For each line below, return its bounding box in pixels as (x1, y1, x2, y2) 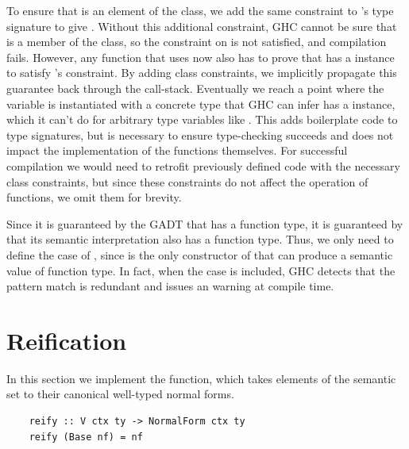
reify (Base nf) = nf (29, 431, 143, 443)
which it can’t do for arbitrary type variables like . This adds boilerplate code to (6, 111, 398, 128)
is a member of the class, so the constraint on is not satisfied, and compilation (6, 33, 387, 50)
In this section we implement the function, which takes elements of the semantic (6, 370, 396, 386)
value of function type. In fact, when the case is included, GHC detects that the (6, 262, 395, 278)
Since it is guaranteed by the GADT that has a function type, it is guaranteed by (6, 215, 403, 232)
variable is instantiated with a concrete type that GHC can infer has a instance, (6, 95, 395, 112)
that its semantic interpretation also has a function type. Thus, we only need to (6, 231, 394, 248)
